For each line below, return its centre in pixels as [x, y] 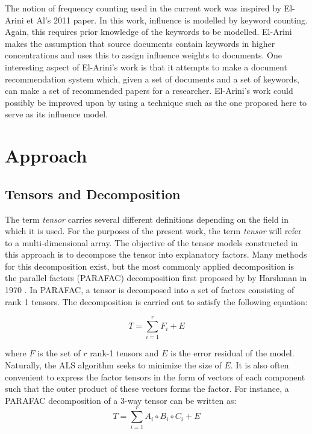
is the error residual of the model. [232, 353]
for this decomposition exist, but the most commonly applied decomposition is [150, 266]
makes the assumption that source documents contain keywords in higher [140, 43]
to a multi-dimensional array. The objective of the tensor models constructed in [151, 242]
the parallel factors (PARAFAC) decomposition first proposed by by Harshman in [156, 278]
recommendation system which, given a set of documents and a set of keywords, [152, 79]
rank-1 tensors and [124, 353]
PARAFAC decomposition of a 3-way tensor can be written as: [121, 400]
